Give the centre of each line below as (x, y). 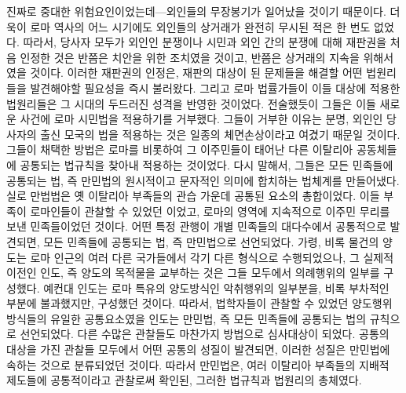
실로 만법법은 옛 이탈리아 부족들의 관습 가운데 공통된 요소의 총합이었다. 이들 (193, 196)
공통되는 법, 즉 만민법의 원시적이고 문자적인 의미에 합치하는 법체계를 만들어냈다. (203, 180)
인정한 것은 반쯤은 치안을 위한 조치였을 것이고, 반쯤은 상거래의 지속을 (190, 57)
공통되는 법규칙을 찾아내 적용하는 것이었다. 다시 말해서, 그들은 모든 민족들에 (207, 164)
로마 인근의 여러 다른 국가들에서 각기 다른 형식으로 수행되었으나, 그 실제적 (212, 257)
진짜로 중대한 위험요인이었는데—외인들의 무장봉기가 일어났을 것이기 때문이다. (196, 11)
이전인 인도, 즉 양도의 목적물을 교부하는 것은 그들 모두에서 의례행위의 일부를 (193, 273)
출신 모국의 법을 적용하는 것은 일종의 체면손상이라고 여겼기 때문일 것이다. (220, 134)
